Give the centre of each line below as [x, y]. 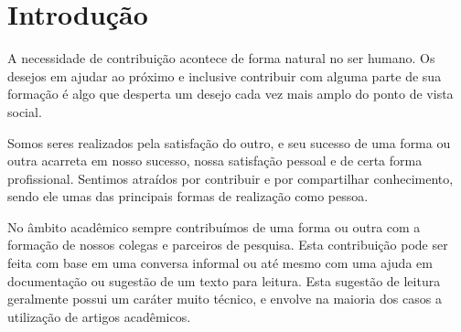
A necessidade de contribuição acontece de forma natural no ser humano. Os [221, 58]
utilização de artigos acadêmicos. [99, 316]
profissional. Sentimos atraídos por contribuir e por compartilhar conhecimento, [230, 178]
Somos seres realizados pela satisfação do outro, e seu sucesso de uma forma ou [229, 142]
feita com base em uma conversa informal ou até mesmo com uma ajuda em [220, 263]
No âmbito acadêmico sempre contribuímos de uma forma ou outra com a [214, 226]
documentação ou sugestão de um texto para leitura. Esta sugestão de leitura [224, 280]
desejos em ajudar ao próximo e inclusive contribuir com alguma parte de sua [225, 75]
